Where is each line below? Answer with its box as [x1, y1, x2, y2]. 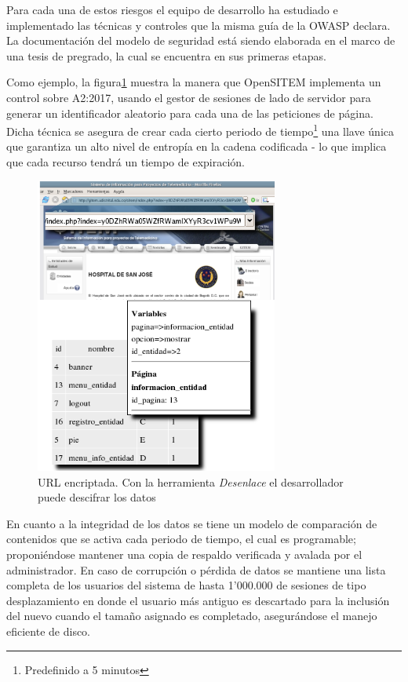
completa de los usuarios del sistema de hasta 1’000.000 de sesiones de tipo [6, 577, 366, 593]
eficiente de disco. [6, 622, 91, 639]
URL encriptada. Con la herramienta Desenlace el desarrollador [38, 473, 344, 490]
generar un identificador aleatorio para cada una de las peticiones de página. [6, 104, 373, 121]
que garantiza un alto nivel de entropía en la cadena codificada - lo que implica [6, 138, 387, 155]
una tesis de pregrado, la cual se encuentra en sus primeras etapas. [6, 47, 326, 64]
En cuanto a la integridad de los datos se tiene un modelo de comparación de [6, 515, 377, 531]
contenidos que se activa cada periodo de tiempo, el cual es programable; [6, 531, 356, 547]
